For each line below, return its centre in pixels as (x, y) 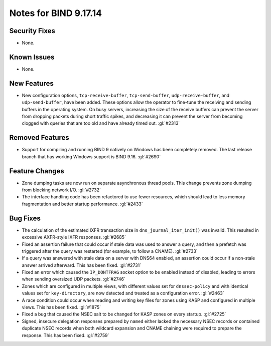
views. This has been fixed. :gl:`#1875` (61, 307)
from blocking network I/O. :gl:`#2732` (61, 190)
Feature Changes (37, 171)
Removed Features (39, 138)
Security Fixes (32, 31)
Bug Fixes (25, 218)
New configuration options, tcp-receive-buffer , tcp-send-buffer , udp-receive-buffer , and (126, 95)
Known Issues (32, 57)
